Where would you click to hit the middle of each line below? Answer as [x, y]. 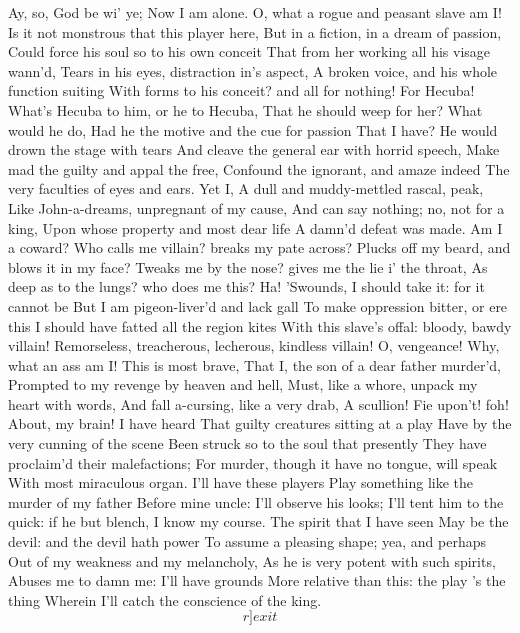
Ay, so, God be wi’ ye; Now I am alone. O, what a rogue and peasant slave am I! [255, 12]
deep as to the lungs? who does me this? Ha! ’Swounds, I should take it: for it [246, 286]
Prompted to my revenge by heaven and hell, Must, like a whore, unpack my [243, 384]
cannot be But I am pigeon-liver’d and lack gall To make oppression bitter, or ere [258, 305]
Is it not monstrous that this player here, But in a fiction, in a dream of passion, [255, 31]
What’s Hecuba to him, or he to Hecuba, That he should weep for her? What [245, 109]
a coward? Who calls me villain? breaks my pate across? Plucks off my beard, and [259, 247]
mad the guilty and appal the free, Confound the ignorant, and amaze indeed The [259, 168]
